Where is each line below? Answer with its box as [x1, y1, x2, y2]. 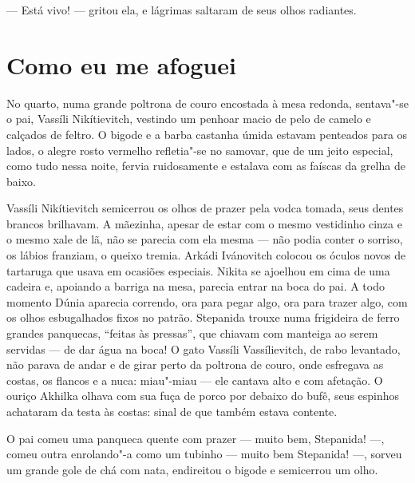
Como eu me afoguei [6, 48, 236, 81]
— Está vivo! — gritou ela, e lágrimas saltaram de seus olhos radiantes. [6, 2, 357, 18]
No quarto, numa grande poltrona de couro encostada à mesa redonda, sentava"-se [6, 94, 409, 111]
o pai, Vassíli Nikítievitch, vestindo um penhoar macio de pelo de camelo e [6, 110, 371, 127]
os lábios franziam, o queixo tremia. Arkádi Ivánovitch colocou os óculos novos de [6, 247, 406, 263]
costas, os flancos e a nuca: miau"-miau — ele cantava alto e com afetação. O [6, 371, 383, 388]
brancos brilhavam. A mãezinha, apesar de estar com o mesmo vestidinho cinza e [6, 215, 402, 232]
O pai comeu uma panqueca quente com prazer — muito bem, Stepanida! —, [6, 430, 385, 446]
